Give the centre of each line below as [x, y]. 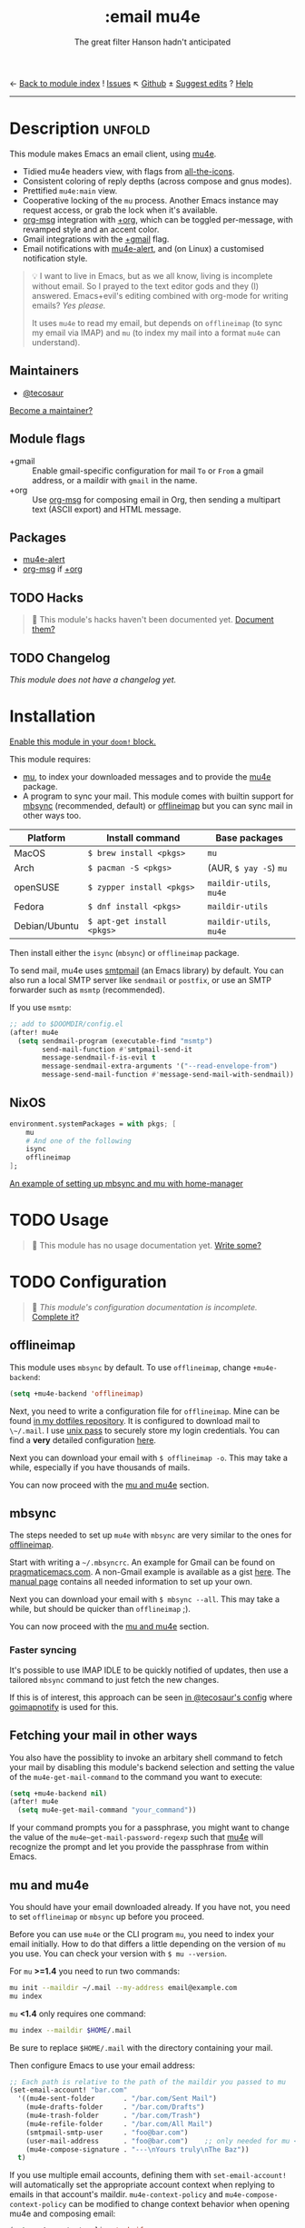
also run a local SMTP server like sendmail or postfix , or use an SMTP [141, 980]
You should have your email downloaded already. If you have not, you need [150, 1906]
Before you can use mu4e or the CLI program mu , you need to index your [142, 1934]
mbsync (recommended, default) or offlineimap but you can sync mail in [157, 805]
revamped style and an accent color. [91, 229]
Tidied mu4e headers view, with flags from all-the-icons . [128, 171]
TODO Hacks [47, 597]
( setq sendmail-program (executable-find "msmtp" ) [115, 1041]
